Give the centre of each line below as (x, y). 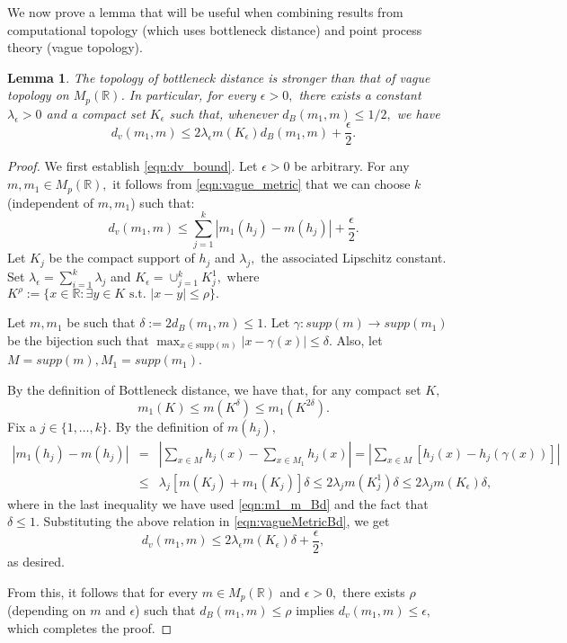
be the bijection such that (78, 339)
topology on (38, 95)
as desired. (36, 561)
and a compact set (96, 113)
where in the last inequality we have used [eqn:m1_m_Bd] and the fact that (218, 503)
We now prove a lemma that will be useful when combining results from (205, 12)
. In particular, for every (188, 95)
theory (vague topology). (75, 47)
